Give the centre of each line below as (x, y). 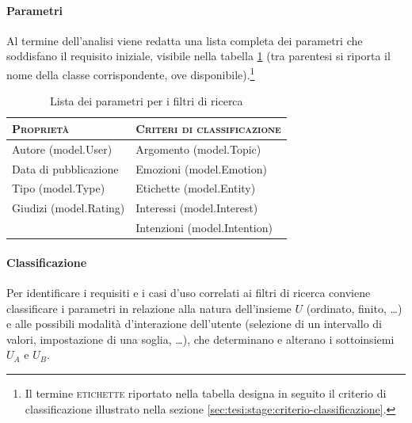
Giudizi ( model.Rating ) (69, 208)
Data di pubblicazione (65, 168)
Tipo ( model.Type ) (59, 188)
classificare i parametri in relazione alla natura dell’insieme (149, 308)
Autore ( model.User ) (62, 149)
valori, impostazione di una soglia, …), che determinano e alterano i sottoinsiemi (200, 339)
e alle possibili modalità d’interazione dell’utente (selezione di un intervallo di (194, 324)
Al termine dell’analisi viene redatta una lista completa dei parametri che (185, 40)
